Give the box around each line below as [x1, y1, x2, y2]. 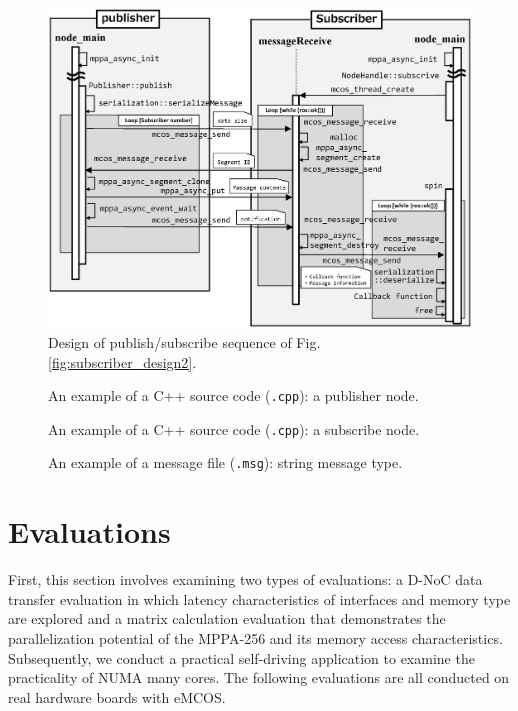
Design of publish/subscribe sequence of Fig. [48, 331, 321, 352]
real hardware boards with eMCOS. [8, 686, 226, 707]
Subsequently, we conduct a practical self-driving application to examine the [8, 647, 475, 668]
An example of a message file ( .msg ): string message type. [48, 452, 403, 473]
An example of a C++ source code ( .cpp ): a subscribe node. [48, 418, 420, 439]
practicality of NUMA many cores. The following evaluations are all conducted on [8, 667, 510, 688]
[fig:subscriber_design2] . [48, 351, 197, 372]
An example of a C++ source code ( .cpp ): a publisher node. [48, 385, 419, 406]
